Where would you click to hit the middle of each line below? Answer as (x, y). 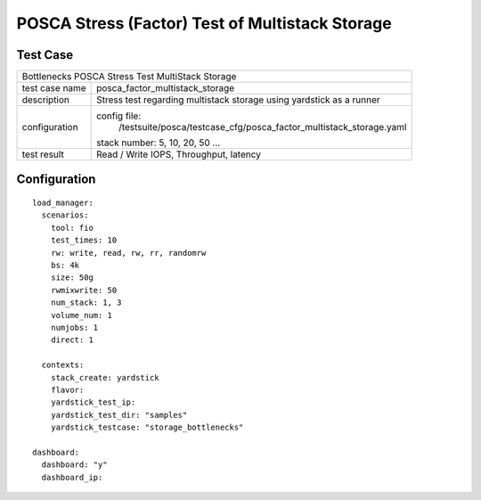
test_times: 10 (84, 240)
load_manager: (63, 203)
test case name (54, 88)
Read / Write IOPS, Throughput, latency (179, 154)
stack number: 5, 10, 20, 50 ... (159, 143)
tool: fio (72, 228)
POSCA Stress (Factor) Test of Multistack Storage (204, 23)
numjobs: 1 (74, 327)
